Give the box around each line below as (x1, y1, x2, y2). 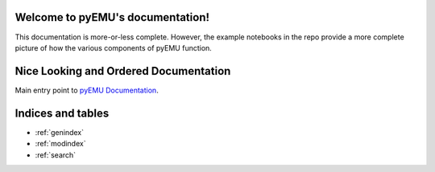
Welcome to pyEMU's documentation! (14, 10, 209, 24)
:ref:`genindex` (35, 127, 85, 137)
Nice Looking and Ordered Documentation (14, 64, 231, 78)
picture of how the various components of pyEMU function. (14, 43, 213, 52)
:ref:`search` (35, 149, 77, 160)
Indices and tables (14, 106, 110, 120)
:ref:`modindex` (35, 139, 86, 149)
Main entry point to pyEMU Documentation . (14, 85, 159, 95)
